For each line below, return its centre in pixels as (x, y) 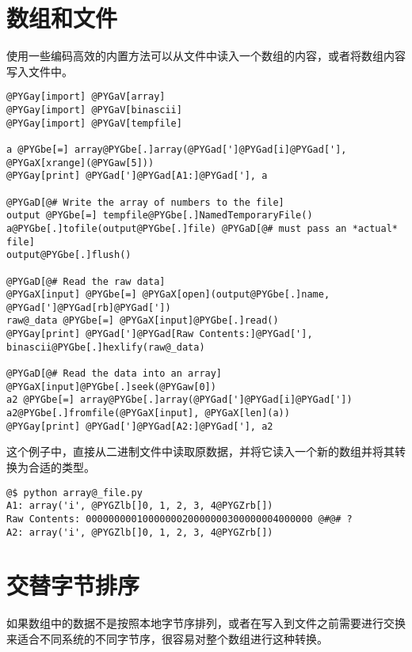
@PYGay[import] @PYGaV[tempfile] (94, 123)
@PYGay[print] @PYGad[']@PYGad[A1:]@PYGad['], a (137, 176)
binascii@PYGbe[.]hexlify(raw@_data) (106, 347)
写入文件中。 (40, 71)
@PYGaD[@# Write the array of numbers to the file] (145, 202)
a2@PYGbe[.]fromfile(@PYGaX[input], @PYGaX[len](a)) (148, 413)
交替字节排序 (73, 585)
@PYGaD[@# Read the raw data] (86, 281)
